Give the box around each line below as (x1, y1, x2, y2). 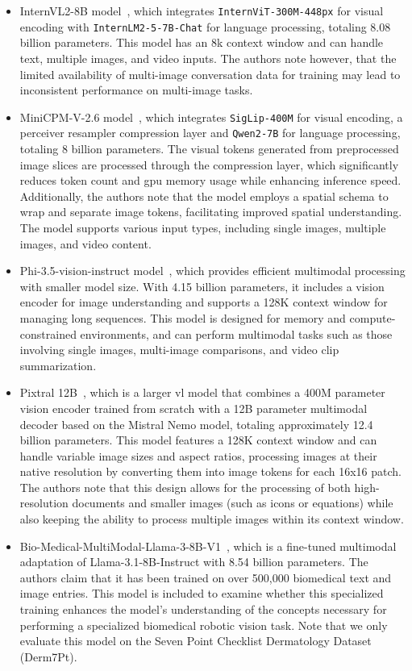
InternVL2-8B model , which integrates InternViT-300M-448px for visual (19, 2, 384, 19)
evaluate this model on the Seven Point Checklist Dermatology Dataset (19, 632, 372, 649)
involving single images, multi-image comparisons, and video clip (19, 341, 339, 358)
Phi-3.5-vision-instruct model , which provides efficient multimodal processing (19, 262, 406, 279)
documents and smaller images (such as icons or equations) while (72, 494, 393, 511)
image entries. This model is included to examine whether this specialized (19, 585, 384, 602)
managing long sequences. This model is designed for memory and (19, 309, 346, 326)
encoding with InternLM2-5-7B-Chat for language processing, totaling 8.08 (19, 18, 391, 35)
